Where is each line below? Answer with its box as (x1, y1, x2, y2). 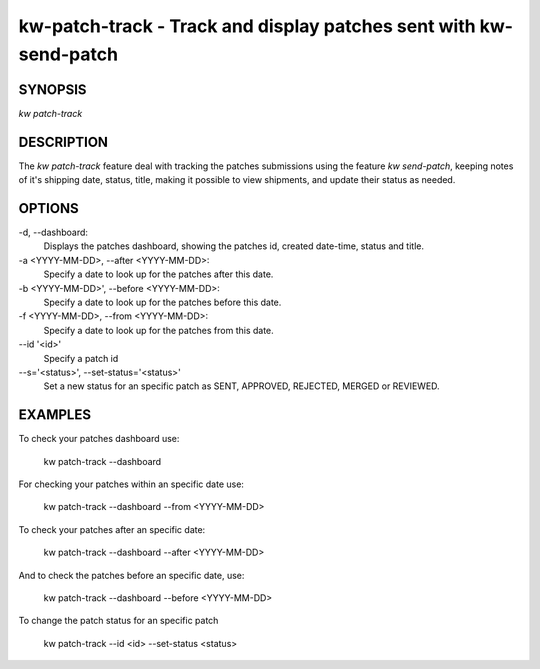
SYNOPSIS (18, 81, 87, 98)
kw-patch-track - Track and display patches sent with (18, 15, 476, 37)
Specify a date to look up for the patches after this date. (43, 268, 274, 280)
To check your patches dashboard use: (18, 433, 180, 445)
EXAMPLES (18, 406, 92, 424)
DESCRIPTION (18, 133, 109, 150)
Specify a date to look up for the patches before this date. (43, 296, 282, 309)
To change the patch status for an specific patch (18, 615, 219, 627)
